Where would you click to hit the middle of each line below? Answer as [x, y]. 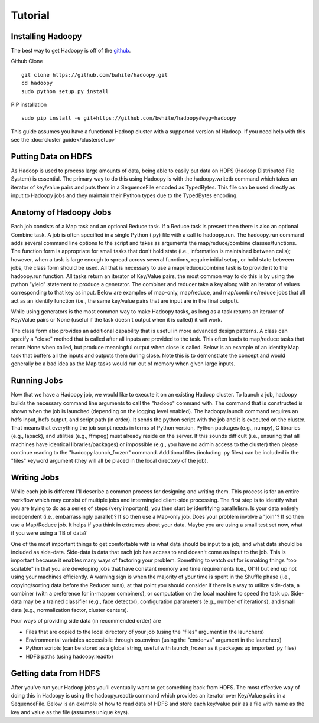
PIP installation [29, 105]
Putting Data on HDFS [52, 157]
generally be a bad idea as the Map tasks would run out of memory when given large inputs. [123, 364]
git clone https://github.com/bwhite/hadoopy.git [95, 75]
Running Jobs [37, 381]
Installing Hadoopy [46, 36]
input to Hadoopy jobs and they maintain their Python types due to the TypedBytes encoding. [125, 195]
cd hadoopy [37, 83]
